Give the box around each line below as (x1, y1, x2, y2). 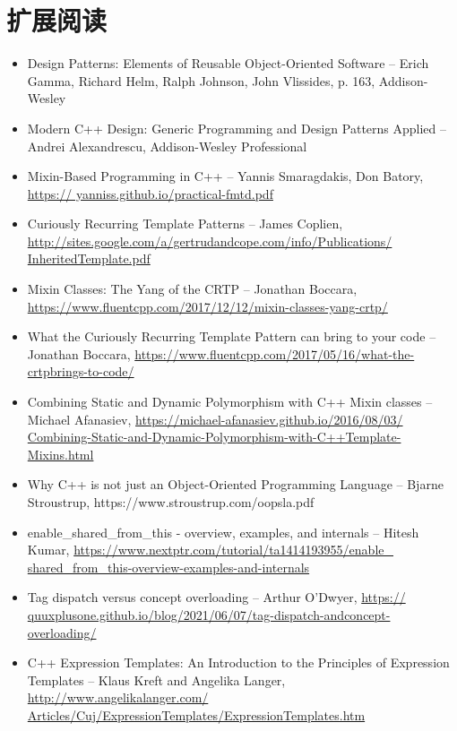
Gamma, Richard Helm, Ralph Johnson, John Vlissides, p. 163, (27, 71, 375, 90)
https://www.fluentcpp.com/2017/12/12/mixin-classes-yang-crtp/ (27, 297, 388, 315)
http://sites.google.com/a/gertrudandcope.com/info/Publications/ (27, 231, 392, 250)
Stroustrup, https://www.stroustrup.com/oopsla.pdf (27, 493, 315, 511)
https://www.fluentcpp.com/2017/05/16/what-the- (134, 344, 415, 363)
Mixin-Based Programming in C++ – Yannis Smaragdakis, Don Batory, (27, 167, 424, 185)
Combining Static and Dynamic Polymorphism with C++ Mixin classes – (27, 392, 433, 411)
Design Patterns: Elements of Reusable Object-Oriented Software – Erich (27, 54, 429, 73)
